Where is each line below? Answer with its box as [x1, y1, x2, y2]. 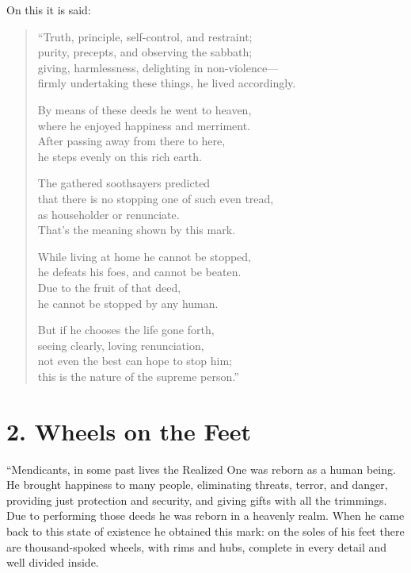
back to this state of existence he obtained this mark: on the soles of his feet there [6, 522, 405, 539]
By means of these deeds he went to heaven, [37, 101, 252, 117]
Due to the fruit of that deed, [37, 279, 181, 295]
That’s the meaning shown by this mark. [37, 221, 235, 238]
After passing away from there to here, [37, 133, 226, 149]
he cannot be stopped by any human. [37, 294, 219, 311]
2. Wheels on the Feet [6, 414, 252, 447]
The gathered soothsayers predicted [37, 175, 211, 191]
